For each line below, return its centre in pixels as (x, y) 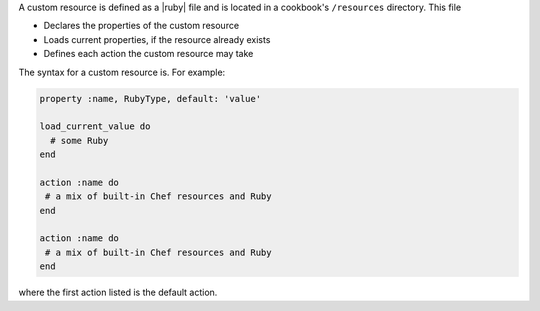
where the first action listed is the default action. (118, 292)
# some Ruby (79, 140)
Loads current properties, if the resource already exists (157, 39)
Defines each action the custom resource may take (148, 54)
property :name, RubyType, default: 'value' (150, 98)
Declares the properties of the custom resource (141, 26)
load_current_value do (95, 126)
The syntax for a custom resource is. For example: (122, 72)
